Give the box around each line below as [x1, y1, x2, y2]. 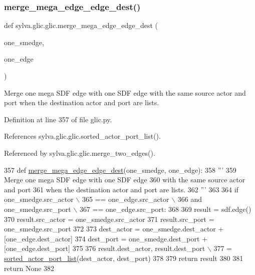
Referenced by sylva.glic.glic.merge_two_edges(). [4, 147, 155, 158]
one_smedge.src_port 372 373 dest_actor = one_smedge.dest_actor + [4, 223, 224, 234]
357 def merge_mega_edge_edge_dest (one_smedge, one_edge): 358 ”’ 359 [4, 164, 236, 175]
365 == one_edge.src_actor [82, 194, 169, 204]
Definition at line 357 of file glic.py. [4, 114, 112, 124]
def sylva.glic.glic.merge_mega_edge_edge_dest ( [4, 20, 158, 31]
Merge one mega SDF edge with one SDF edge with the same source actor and [4, 87, 246, 98]
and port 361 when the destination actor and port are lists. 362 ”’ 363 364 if [4, 184, 238, 194]
